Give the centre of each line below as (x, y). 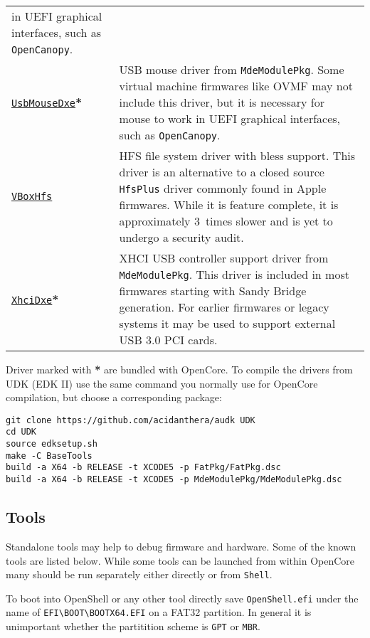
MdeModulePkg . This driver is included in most (234, 274)
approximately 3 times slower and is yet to (226, 221)
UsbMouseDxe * (47, 102)
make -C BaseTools (49, 456)
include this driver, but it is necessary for (222, 102)
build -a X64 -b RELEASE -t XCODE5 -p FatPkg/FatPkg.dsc (143, 468)
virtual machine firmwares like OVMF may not (236, 86)
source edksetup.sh (52, 444)
